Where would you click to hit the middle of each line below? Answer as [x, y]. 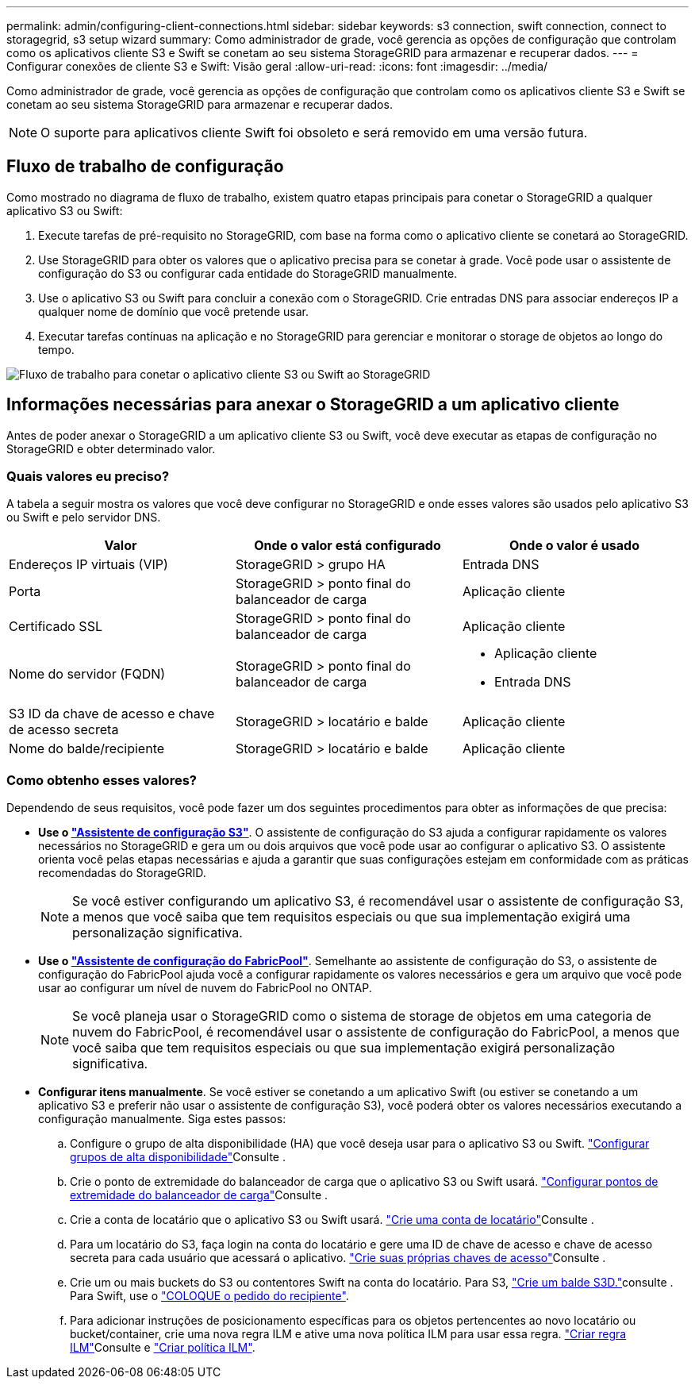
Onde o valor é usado [574, 546]
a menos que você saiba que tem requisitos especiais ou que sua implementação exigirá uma [351, 917]
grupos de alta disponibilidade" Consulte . [178, 1157]
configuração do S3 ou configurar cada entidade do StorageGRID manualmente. [248, 273]
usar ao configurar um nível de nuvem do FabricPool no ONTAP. [205, 988]
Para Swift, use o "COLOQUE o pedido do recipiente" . [209, 1296]
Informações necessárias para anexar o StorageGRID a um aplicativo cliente [313, 405]
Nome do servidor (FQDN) [87, 674]
